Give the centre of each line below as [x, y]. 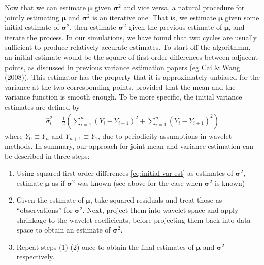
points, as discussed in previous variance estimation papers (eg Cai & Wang [122, 67]
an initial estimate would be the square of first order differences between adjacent [131, 57]
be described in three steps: [47, 156]
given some [242, 17]
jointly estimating [32, 17]
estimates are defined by [42, 106]
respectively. [36, 257]
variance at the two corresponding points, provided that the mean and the [120, 87]
